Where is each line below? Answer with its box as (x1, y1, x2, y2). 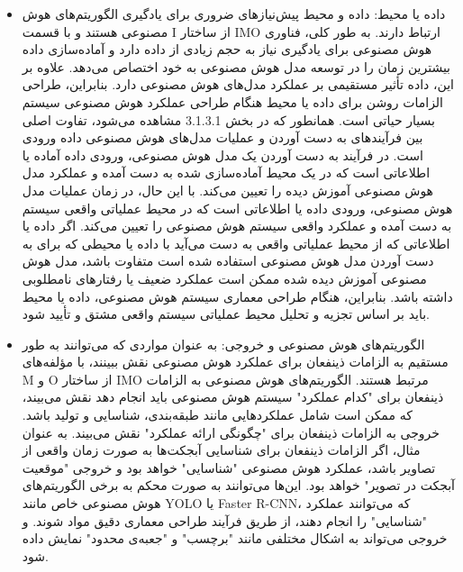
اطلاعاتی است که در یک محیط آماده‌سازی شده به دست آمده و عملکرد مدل (22, 163, 431, 182)
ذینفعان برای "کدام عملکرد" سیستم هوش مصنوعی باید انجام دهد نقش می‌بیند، (22, 387, 444, 406)
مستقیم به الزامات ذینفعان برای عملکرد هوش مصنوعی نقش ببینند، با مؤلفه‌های (22, 352, 449, 371)
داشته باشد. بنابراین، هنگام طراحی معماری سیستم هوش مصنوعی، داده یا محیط (22, 286, 453, 305)
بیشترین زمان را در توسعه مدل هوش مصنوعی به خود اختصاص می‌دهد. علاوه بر (22, 57, 451, 76)
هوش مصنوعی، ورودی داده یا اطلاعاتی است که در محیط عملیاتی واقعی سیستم (22, 198, 453, 217)
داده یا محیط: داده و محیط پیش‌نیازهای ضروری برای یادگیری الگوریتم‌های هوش (22, 5, 446, 23)
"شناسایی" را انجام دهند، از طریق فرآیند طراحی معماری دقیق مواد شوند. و (22, 511, 427, 530)
